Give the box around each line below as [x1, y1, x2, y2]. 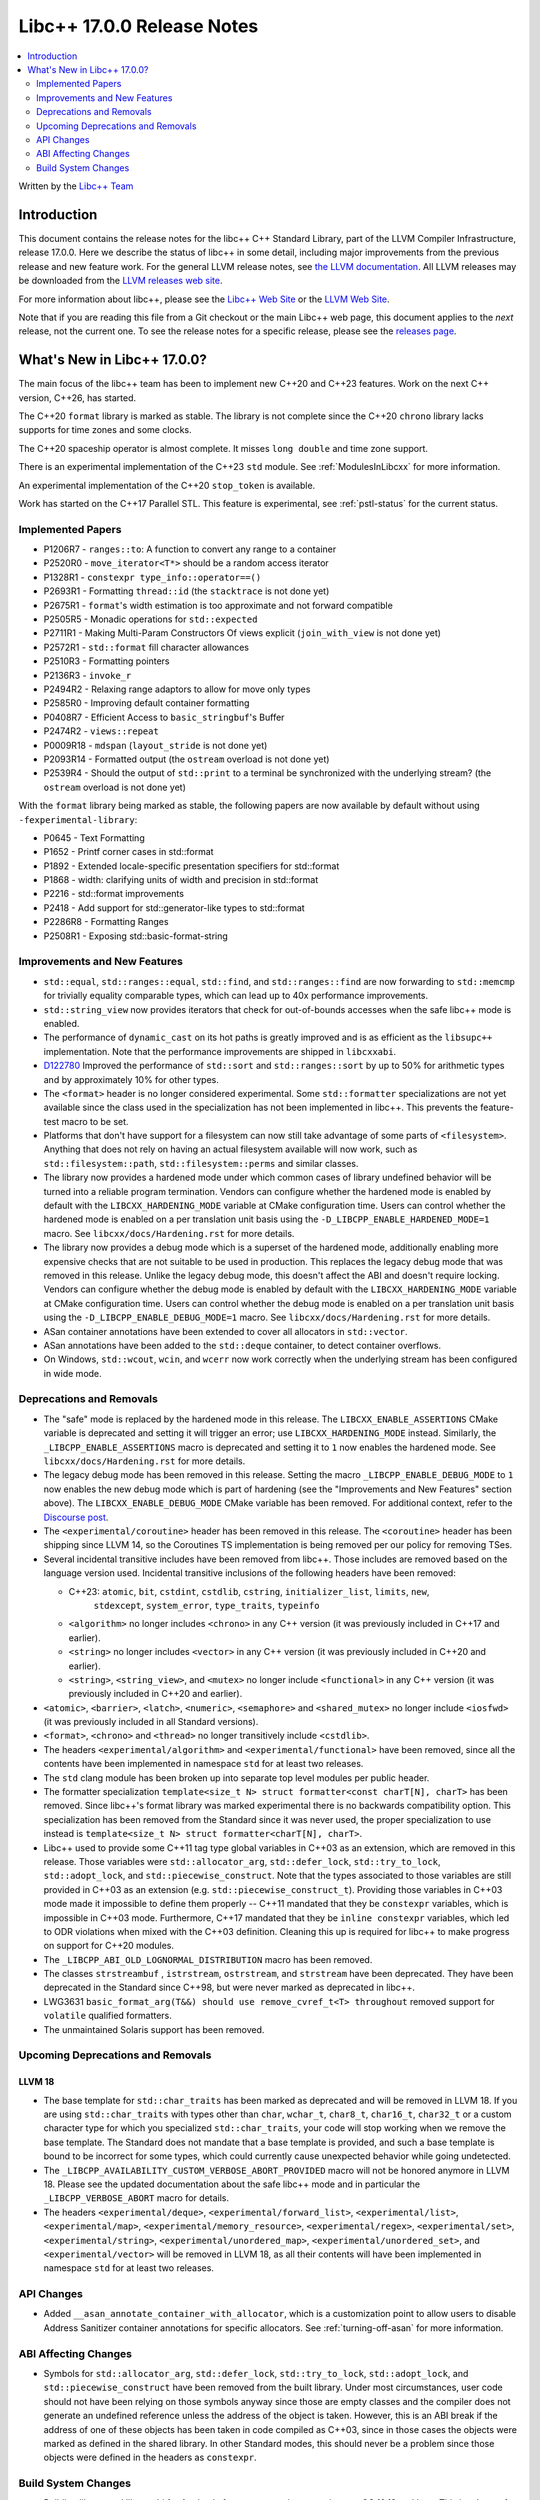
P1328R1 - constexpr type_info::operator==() [43, 571, 262, 583]
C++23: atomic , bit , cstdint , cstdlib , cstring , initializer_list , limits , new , [68, 1585, 430, 1597]
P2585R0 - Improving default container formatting [43, 697, 250, 709]
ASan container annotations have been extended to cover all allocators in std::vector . [43, 1325, 409, 1337]
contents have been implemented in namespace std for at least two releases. [43, 1758, 364, 1770]
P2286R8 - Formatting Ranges [43, 916, 169, 928]
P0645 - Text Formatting [43, 831, 145, 844]
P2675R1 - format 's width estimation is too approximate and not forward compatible [43, 599, 394, 611]
